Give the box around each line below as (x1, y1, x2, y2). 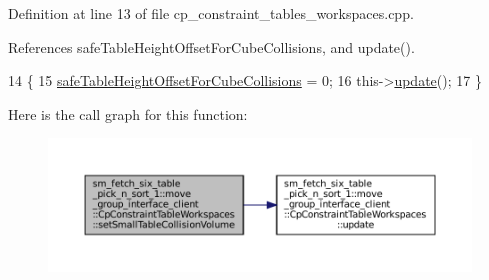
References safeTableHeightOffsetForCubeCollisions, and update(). (8, 36, 415, 57)
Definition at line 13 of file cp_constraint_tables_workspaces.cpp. (8, 3, 414, 23)
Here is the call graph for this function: (8, 103, 248, 124)
